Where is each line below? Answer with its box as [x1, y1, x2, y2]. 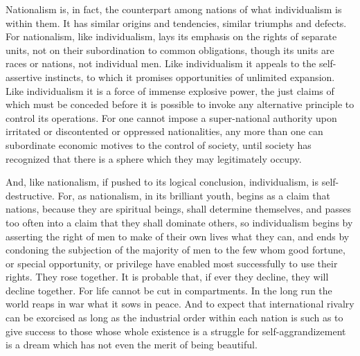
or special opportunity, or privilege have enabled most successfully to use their [6, 256, 338, 270]
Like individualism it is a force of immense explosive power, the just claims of [6, 83, 334, 98]
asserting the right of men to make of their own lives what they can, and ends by [6, 229, 350, 243]
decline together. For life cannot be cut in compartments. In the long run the [6, 283, 332, 297]
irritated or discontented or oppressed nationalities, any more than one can [6, 124, 323, 139]
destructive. [6, 188, 55, 202]
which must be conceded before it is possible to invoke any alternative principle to [6, 97, 354, 112]
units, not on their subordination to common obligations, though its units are [6, 42, 334, 57]
